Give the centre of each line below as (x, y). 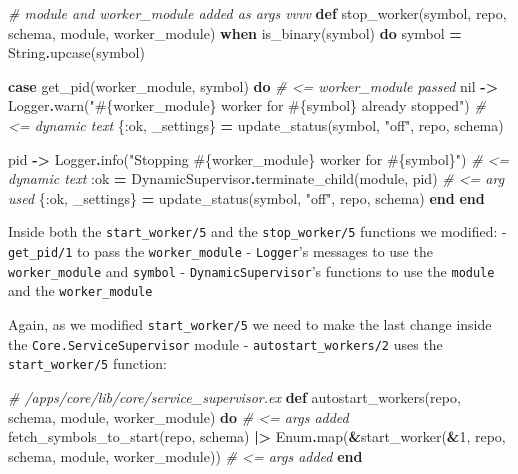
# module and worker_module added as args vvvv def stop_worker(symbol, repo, (257, 13)
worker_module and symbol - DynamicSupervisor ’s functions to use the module (251, 270)
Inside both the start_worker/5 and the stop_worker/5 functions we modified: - (257, 231)
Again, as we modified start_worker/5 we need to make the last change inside (250, 323)
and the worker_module (80, 290)
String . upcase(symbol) (76, 52)
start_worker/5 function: (87, 363)
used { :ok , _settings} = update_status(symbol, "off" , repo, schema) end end (246, 197)
